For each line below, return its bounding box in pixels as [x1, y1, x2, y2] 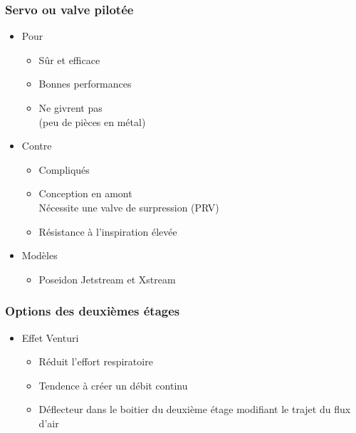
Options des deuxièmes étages [5, 302, 180, 320]
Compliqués [38, 162, 90, 177]
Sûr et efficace [38, 52, 100, 67]
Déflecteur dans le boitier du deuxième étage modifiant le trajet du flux [38, 402, 351, 417]
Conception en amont [38, 186, 132, 201]
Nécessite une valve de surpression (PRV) [38, 199, 219, 214]
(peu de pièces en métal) [38, 114, 146, 129]
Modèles [21, 248, 58, 263]
